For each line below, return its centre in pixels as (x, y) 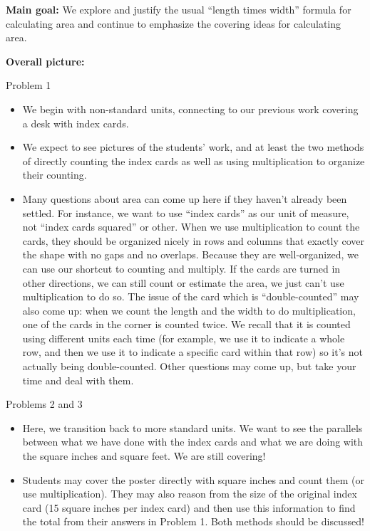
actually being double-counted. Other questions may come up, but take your (189, 366)
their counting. (55, 175)
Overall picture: (45, 61)
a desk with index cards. (76, 123)
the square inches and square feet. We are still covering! (144, 456)
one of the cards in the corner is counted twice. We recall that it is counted (186, 324)
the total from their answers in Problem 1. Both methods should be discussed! (193, 521)
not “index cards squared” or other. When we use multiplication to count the (191, 227)
